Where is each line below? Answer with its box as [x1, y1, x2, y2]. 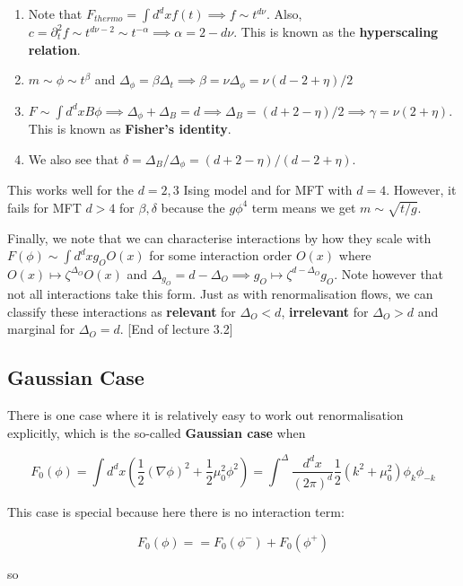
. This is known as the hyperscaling [233, 22, 439, 40]
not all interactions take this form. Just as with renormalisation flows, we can [7, 284, 433, 303]
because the [161, 197, 225, 216]
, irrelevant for [281, 302, 369, 320]
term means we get [251, 197, 356, 216]
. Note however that [334, 264, 444, 283]
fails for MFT [7, 197, 82, 216]
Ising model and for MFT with [183, 180, 353, 199]
